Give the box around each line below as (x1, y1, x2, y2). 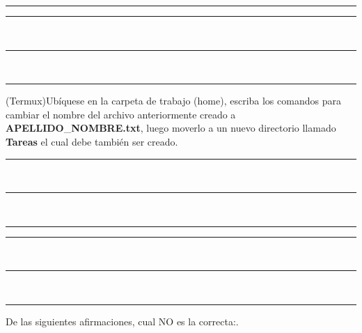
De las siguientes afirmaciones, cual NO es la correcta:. (6, 313, 239, 328)
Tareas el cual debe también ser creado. (6, 134, 178, 148)
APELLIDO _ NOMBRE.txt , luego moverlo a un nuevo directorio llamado (6, 121, 336, 135)
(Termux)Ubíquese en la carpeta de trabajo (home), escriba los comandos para (6, 93, 341, 108)
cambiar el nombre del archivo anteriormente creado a (6, 107, 236, 121)
